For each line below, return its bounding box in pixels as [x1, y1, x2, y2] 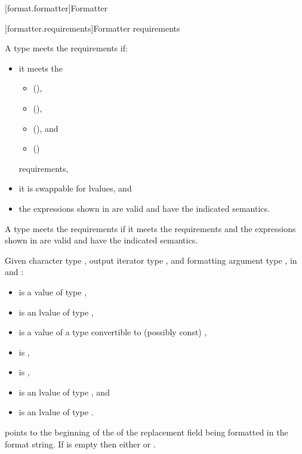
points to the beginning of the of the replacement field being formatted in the [5, 426, 288, 438]
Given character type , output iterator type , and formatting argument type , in [5, 254, 297, 266]
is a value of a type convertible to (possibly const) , [19, 326, 207, 338]
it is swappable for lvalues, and [19, 182, 132, 194]
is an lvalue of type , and [19, 385, 110, 398]
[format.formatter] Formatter [5, 2, 108, 14]
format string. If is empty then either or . [5, 437, 156, 450]
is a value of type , [19, 285, 87, 298]
